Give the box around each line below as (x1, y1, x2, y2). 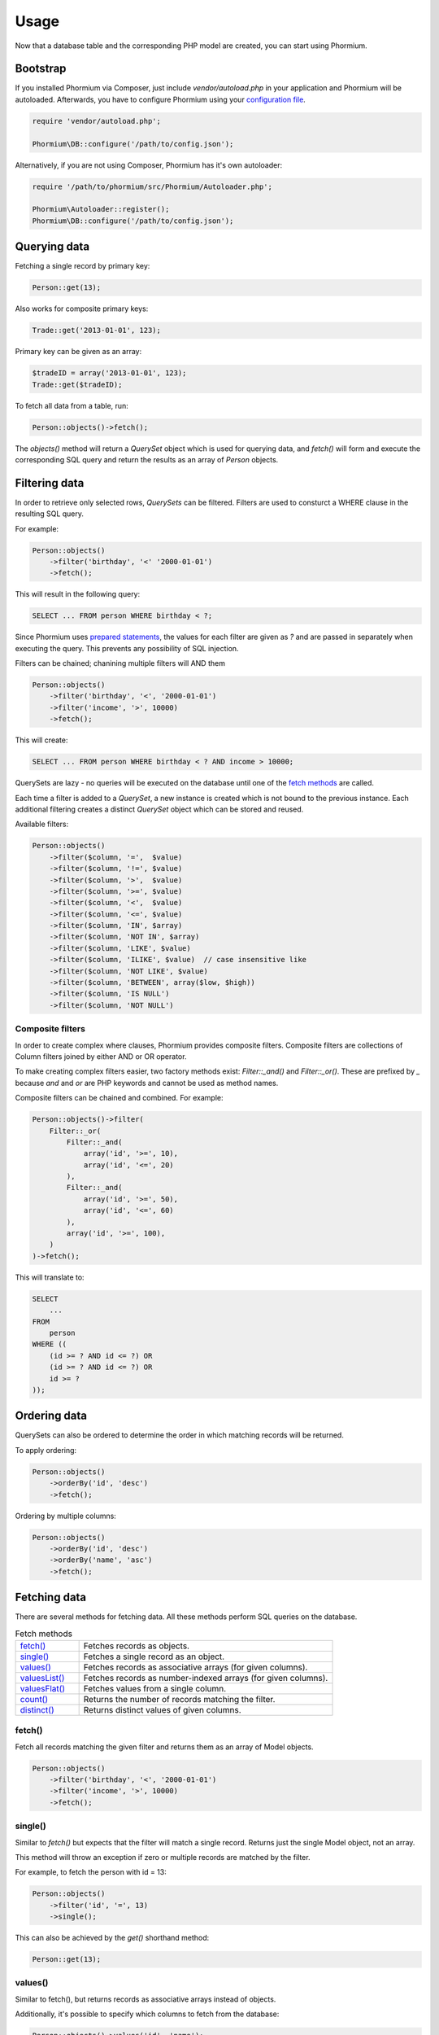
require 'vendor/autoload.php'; (32, 116, 162, 125)
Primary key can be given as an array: (15, 347, 142, 357)
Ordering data (15, 1409, 88, 1423)
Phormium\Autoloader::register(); (32, 204, 170, 214)
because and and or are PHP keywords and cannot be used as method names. (15, 1078, 279, 1088)
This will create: (15, 735, 68, 745)
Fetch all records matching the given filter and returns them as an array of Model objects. (15, 1742, 314, 1752)
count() (20, 1693, 49, 1705)
